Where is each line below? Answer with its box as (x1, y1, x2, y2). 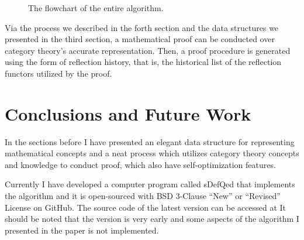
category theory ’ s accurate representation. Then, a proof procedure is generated (5, 44, 291, 56)
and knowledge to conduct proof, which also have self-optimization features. (5, 158, 276, 170)
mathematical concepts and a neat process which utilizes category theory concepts (5, 147, 299, 159)
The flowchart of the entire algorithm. (28, 2, 164, 13)
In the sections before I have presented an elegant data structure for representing (5, 135, 295, 148)
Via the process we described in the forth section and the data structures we (5, 21, 279, 33)
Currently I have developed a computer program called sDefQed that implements (5, 178, 295, 190)
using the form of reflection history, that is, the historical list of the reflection (5, 56, 282, 68)
